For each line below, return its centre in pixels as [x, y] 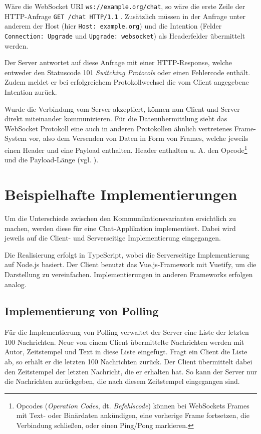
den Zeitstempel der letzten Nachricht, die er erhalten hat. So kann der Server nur [131, 371]
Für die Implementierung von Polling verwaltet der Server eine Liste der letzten [127, 332]
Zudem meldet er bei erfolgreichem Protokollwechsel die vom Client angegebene [127, 82]
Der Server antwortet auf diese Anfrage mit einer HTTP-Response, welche [118, 62]
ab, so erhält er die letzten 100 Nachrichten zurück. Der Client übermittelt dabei [128, 362]
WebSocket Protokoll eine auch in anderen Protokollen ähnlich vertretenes [118, 128]
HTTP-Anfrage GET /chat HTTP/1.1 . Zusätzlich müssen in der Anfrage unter [125, 16]
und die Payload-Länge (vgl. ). [52, 160]
